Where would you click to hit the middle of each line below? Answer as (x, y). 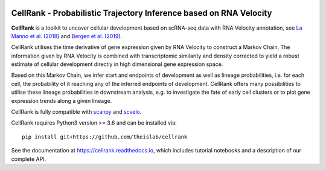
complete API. (29, 159)
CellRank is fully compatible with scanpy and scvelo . (76, 112)
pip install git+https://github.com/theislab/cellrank (105, 137)
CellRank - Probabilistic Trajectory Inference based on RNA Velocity (142, 13)
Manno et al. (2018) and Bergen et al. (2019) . (67, 36)
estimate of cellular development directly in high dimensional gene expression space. (117, 64)
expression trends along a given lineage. (62, 100)
